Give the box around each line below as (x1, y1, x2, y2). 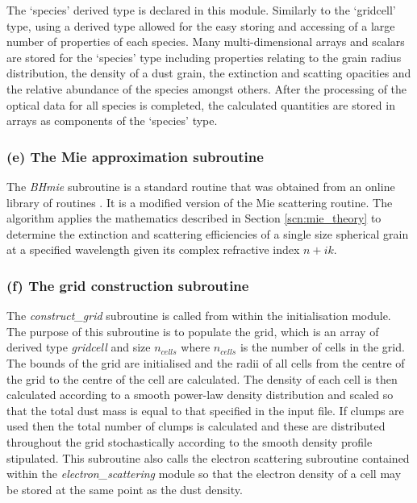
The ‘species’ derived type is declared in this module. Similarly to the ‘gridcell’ (6, 2, 396, 18)
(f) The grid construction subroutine (6, 275, 249, 295)
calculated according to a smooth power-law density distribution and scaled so (6, 386, 394, 403)
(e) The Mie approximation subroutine (6, 146, 264, 166)
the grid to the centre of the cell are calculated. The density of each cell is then (6, 370, 398, 387)
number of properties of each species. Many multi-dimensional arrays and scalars (6, 33, 405, 50)
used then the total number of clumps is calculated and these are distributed (6, 418, 386, 434)
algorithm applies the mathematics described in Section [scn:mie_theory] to (6, 210, 382, 227)
